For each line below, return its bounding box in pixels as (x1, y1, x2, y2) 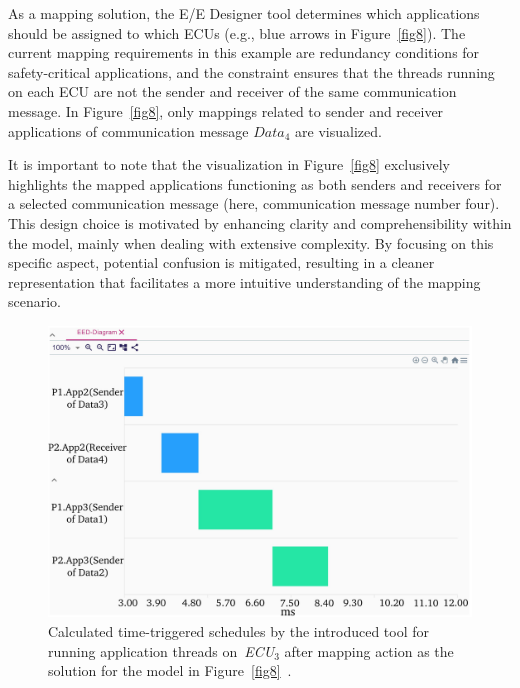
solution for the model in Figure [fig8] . (48, 660, 292, 681)
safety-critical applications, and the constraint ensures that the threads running (8, 61, 495, 82)
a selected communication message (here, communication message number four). (8, 193, 500, 214)
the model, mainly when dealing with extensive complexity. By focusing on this (8, 232, 494, 253)
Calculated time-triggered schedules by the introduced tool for (48, 621, 430, 641)
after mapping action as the (284, 640, 454, 661)
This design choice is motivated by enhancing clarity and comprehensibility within (8, 212, 512, 233)
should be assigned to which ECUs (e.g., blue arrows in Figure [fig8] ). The (8, 22, 466, 43)
